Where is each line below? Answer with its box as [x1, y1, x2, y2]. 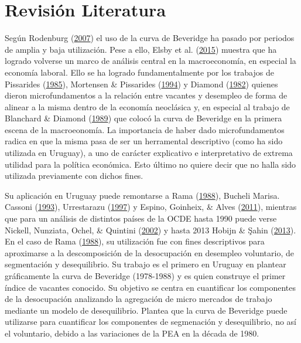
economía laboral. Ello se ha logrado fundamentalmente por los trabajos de [5, 66, 274, 78]
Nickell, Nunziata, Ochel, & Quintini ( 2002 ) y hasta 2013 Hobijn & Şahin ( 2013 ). [5, 223, 296, 236]
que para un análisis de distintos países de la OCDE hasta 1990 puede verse [5, 212, 277, 225]
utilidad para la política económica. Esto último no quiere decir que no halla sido [5, 158, 296, 170]
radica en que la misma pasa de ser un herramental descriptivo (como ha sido [5, 135, 283, 147]
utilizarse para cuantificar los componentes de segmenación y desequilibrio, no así [5, 315, 296, 328]
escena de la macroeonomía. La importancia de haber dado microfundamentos [5, 123, 285, 135]
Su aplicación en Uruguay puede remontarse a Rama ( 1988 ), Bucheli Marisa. [5, 189, 280, 201]
